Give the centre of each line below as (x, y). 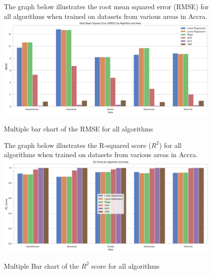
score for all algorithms (125, 266)
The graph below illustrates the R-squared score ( (78, 145)
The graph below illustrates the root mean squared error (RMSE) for (106, 6)
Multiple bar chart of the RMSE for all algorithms (79, 128)
